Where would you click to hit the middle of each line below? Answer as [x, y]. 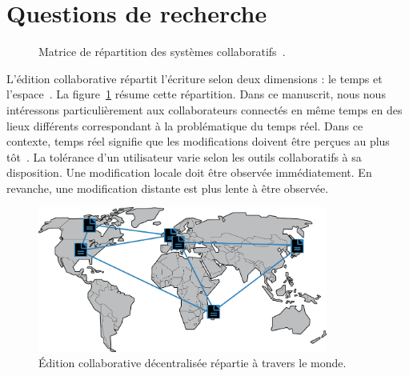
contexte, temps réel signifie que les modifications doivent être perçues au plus [198, 141]
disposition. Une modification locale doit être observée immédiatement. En [189, 172]
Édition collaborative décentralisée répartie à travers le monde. [192, 363]
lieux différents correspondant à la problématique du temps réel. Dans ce [185, 125]
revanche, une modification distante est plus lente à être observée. [168, 188]
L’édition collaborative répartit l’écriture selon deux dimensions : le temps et [194, 78]
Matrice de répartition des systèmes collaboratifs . [162, 52]
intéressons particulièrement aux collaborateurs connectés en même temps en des [204, 109]
